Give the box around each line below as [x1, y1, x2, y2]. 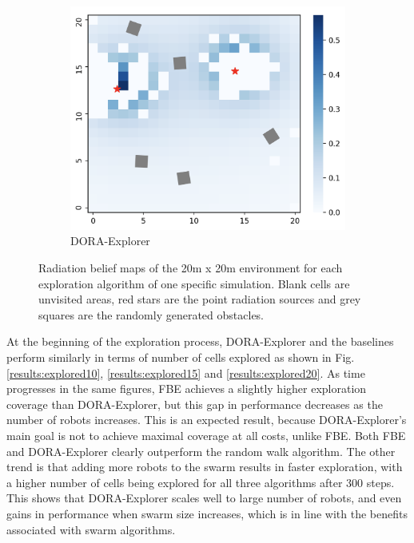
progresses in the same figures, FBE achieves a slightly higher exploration [6, 380, 367, 397]
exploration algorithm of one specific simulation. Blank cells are [38, 275, 350, 291]
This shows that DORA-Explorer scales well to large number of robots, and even [6, 489, 402, 506]
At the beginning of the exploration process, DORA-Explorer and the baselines [6, 333, 394, 350]
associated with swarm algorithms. [6, 521, 176, 537]
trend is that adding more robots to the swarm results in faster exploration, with [6, 458, 403, 475]
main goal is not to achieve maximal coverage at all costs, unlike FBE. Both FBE [6, 426, 406, 443]
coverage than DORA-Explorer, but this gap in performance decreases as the [6, 395, 383, 412]
